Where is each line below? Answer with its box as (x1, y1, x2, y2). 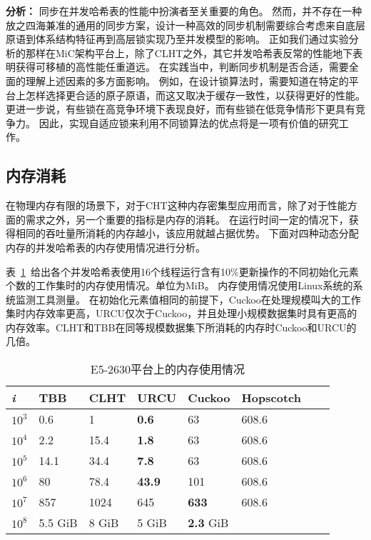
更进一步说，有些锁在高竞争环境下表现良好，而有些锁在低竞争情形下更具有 (6, 101, 355, 116)
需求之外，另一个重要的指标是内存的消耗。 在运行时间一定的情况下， (25, 211, 349, 226)
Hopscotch (241, 389, 301, 406)
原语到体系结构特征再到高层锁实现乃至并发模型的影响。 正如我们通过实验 (6, 31, 349, 46)
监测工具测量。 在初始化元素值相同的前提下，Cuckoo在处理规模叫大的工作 (15, 291, 361, 306)
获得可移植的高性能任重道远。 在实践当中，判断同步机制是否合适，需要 (15, 59, 349, 74)
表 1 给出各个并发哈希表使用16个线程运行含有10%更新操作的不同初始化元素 (6, 264, 359, 279)
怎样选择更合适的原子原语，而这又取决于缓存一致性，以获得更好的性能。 (25, 87, 365, 102)
